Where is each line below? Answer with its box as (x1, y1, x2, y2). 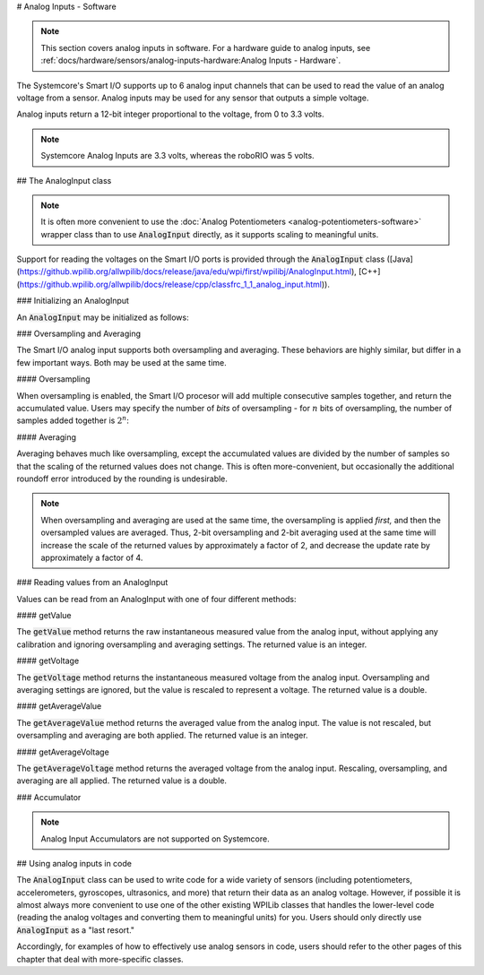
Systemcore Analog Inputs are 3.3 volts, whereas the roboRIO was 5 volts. (40, 151, 315, 161)
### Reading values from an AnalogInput (16, 577, 169, 588)
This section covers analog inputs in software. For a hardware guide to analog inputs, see (40, 42, 371, 53)
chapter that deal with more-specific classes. (16, 953, 184, 964)
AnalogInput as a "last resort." (16, 924, 134, 936)
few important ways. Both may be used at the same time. (16, 357, 228, 367)
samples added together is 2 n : (16, 414, 129, 426)
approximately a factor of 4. (40, 552, 143, 563)
